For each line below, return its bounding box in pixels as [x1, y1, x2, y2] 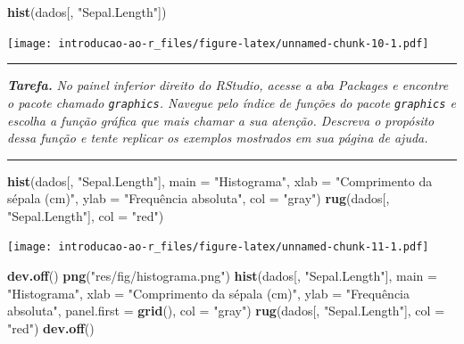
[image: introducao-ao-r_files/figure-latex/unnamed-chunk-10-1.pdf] [7, 37, 429, 50]
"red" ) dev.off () [7, 318, 95, 337]
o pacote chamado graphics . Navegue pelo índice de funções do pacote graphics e [7, 93, 456, 111]
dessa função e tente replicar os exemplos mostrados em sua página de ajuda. [7, 128, 428, 147]
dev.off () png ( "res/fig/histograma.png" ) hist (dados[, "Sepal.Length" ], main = [7, 266, 437, 285]
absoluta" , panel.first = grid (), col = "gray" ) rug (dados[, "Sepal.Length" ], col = [7, 301, 445, 320]
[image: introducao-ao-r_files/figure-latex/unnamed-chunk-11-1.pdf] [7, 241, 429, 254]
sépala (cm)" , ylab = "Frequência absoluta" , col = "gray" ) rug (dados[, [7, 189, 390, 208]
